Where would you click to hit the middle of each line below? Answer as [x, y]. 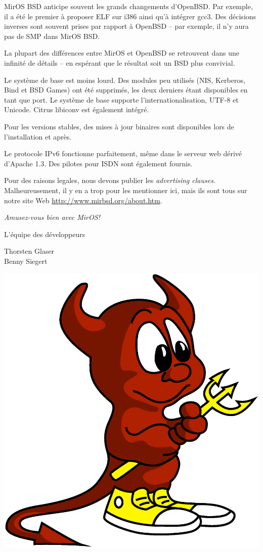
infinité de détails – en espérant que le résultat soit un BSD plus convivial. [120, 62]
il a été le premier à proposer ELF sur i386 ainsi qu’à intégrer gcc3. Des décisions [130, 16]
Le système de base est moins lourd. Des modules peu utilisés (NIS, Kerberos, [125, 80]
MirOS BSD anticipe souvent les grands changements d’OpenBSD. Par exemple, [128, 6]
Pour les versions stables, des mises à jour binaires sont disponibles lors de [119, 126]
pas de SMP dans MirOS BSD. [52, 36]
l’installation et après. [38, 136]
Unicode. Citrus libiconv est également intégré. [77, 109]
